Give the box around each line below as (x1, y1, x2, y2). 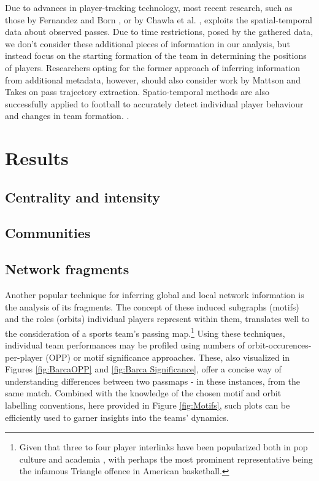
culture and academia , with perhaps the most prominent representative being (19, 452, 313, 465)
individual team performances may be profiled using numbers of (5, 339, 245, 352)
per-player (5, 350, 43, 363)
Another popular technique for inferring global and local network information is (5, 288, 304, 301)
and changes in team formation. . (5, 109, 129, 122)
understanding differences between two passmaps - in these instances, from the (5, 374, 300, 387)
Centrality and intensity (5, 187, 160, 206)
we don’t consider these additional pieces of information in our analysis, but (5, 37, 290, 50)
